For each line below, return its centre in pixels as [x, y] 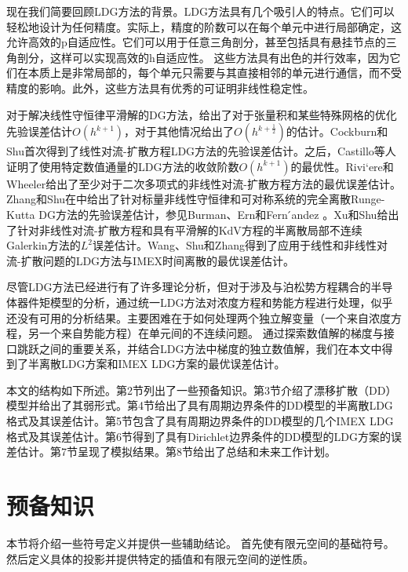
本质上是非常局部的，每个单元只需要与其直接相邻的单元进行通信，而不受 [215, 73]
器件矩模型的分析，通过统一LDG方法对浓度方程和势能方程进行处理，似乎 [205, 302]
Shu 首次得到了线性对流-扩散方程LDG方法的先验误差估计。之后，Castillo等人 [201, 151]
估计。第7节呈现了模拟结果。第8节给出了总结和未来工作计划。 [176, 452]
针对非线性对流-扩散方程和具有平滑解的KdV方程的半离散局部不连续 [189, 230]
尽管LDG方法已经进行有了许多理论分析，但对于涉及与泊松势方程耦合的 [189, 287]
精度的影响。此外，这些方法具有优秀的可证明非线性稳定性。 [160, 87]
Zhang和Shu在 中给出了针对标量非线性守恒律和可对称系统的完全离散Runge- [196, 199]
